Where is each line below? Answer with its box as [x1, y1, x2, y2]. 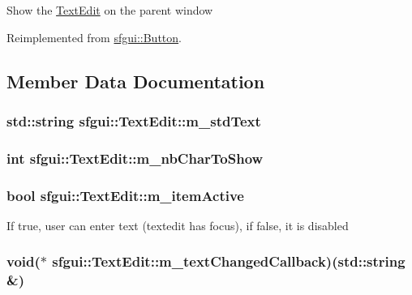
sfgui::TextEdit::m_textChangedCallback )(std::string [52, 251, 406, 271]
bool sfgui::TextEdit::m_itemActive [6, 185, 244, 205]
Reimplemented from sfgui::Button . [6, 28, 182, 45]
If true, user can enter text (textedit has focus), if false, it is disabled [6, 216, 349, 233]
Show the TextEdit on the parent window [6, 2, 213, 18]
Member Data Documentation [6, 68, 265, 93]
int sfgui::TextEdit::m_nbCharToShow [6, 147, 264, 168]
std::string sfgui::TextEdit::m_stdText [6, 110, 261, 130]
